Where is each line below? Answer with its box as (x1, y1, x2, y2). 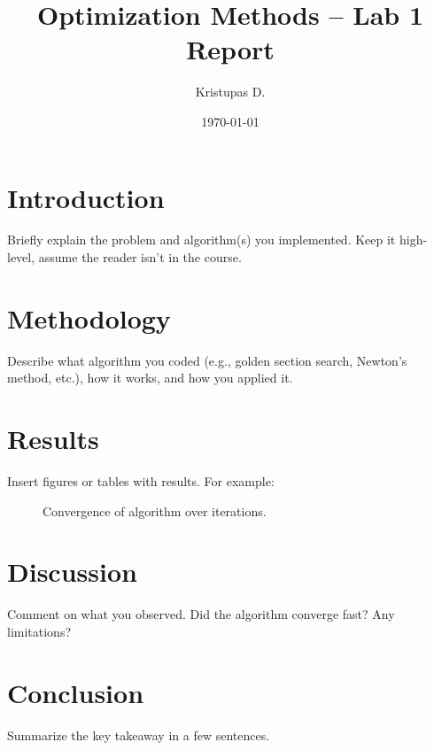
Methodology (7, 299, 171, 336)
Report (186, 31, 275, 67)
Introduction (7, 179, 165, 215)
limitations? (7, 622, 72, 640)
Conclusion (7, 674, 144, 710)
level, (7, 248, 35, 267)
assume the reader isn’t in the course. (38, 248, 242, 267)
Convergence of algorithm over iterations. (43, 501, 267, 520)
